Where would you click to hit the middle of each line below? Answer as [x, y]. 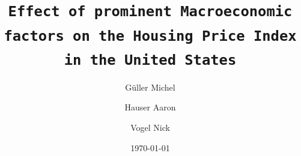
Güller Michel [150, 87]
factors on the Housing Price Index [150, 36]
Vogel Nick [150, 127]
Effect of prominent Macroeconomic [150, 12]
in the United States [150, 60]
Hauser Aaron [150, 107]
